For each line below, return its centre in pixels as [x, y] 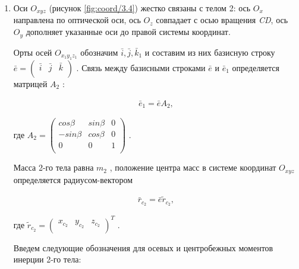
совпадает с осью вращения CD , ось [222, 20]
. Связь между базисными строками [141, 67]
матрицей [30, 83]
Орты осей [33, 52]
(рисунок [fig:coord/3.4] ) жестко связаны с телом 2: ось [150, 8]
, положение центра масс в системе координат [193, 167]
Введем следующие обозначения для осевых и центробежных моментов [143, 247]
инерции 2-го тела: [47, 259]
